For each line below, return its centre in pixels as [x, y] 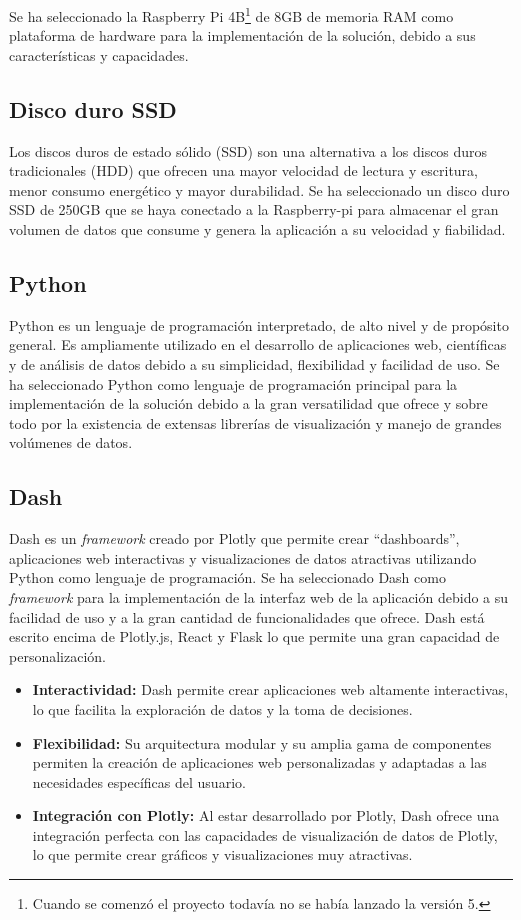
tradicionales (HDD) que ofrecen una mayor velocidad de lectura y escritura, [243, 170]
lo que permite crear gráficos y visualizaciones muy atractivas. [222, 854]
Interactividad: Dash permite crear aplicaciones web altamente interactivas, [270, 689]
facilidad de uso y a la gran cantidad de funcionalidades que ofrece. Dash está [247, 616]
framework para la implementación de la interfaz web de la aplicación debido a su [259, 596]
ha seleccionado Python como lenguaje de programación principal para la [233, 383]
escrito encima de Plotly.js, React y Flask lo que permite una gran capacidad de [254, 636]
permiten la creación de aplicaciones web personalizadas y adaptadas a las [259, 762]
